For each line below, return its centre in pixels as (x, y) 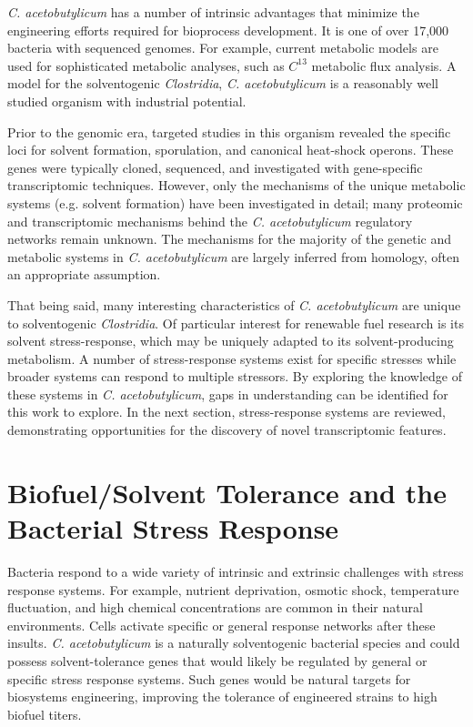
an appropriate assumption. (84, 274)
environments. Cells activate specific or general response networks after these (221, 625)
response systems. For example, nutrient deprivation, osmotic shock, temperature (233, 589)
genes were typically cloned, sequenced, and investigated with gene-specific (215, 167)
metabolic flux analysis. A (384, 65)
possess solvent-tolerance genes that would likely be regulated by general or (217, 660)
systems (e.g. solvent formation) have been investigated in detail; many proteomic (235, 202)
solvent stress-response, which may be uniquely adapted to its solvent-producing (231, 341)
